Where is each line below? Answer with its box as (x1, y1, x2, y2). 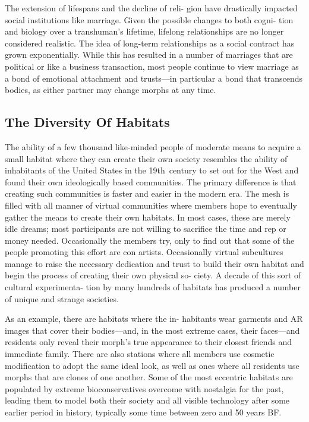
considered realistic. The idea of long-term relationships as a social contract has (5, 36, 295, 49)
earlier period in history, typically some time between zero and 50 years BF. (5, 406, 282, 418)
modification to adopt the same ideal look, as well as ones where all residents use (5, 359, 299, 371)
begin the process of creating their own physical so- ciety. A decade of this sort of (5, 269, 301, 281)
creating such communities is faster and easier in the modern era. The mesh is (5, 187, 289, 200)
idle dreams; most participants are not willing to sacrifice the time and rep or (5, 222, 286, 235)
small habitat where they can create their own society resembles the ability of (5, 152, 288, 165)
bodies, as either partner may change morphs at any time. (5, 83, 216, 96)
